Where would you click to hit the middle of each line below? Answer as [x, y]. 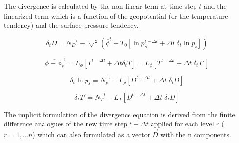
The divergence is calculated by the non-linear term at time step [100, 6]
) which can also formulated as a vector [91, 134]
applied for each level [182, 124]
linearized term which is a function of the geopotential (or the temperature [116, 15]
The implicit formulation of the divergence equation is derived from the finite [119, 114]
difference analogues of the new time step [66, 124]
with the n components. [196, 134]
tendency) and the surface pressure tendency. [71, 25]
